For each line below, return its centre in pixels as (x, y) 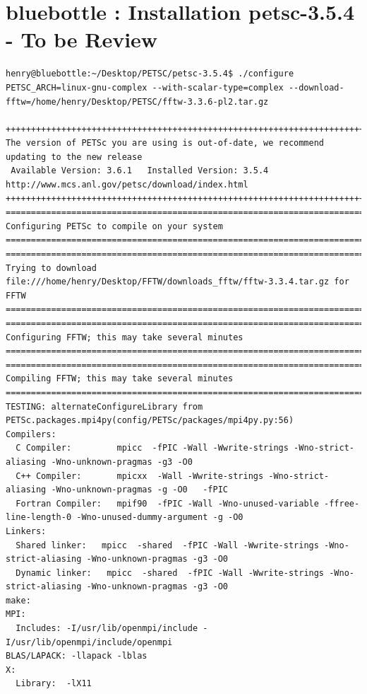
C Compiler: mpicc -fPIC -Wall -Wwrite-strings (152, 448)
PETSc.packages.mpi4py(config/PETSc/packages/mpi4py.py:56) (150, 421)
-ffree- (342, 503)
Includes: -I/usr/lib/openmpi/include (107, 629)
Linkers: (26, 531)
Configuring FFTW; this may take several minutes (125, 337)
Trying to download (51, 268)
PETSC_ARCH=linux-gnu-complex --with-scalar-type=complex (145, 87)
